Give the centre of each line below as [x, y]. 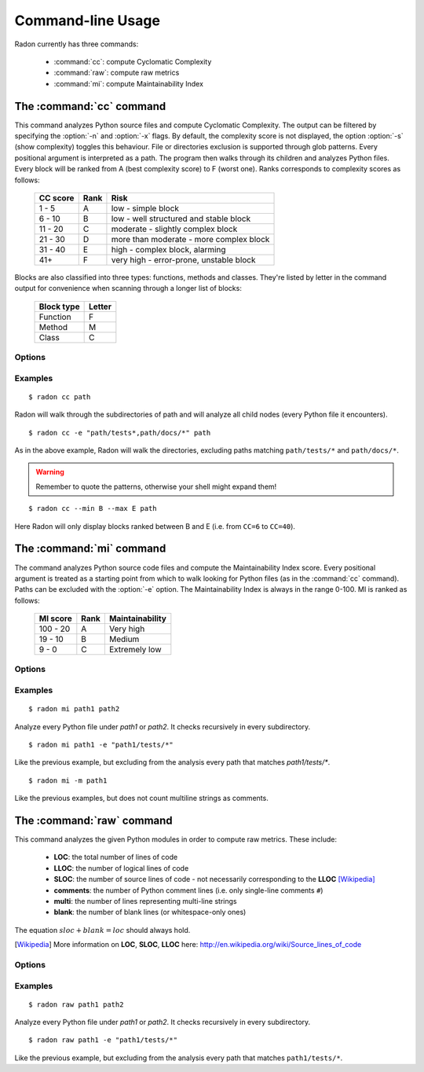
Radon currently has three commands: [77, 44]
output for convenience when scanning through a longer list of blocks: [128, 288]
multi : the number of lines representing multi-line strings [145, 901]
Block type [59, 307]
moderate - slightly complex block [174, 229]
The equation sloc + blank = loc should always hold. [102, 930]
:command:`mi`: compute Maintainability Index [129, 83]
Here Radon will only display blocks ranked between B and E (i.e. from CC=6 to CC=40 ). [155, 526]
